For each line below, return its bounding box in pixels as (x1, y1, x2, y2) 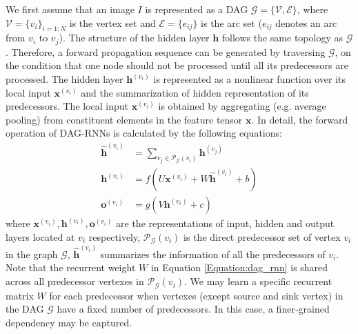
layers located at (6, 229, 75, 244)
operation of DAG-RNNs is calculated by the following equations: (6, 126, 282, 140)
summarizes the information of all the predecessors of (100, 246, 326, 261)
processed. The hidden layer (6, 72, 123, 86)
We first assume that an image (6, 2, 135, 16)
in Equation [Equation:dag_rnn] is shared (150, 260, 328, 275)
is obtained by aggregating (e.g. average (158, 99, 326, 113)
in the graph (6, 246, 58, 261)
